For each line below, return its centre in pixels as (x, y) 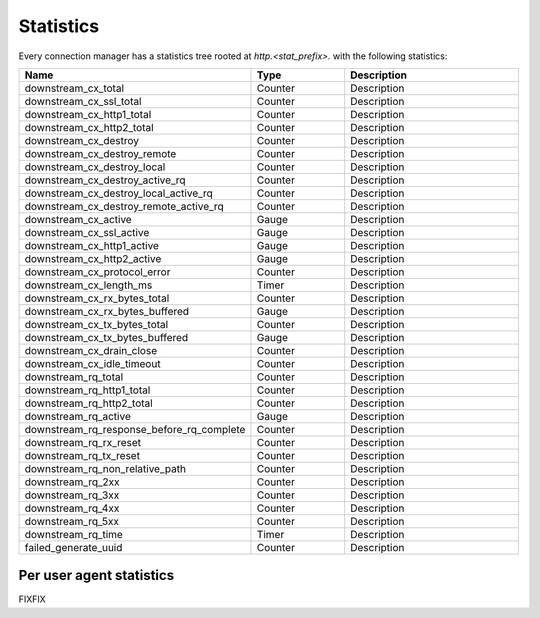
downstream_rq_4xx (72, 508)
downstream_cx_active (78, 219)
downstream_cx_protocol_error (97, 272)
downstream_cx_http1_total (88, 114)
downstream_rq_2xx (72, 482)
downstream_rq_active (78, 416)
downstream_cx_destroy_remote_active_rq (124, 206)
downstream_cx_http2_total (89, 127)
